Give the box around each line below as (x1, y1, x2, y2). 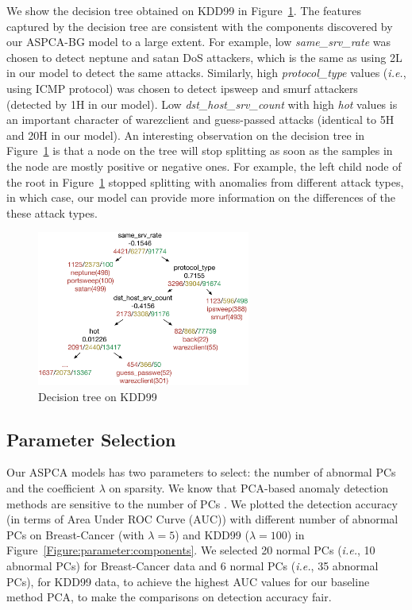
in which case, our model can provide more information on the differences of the (6, 189, 395, 206)
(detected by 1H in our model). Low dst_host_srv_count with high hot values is (6, 95, 398, 112)
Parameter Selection (6, 427, 176, 451)
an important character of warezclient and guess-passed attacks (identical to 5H (6, 111, 395, 128)
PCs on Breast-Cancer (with (6, 526, 144, 542)
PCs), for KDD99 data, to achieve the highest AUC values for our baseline (6, 573, 370, 589)
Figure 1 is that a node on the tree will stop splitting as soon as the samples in (6, 142, 393, 159)
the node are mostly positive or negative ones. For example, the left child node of (6, 157, 402, 174)
